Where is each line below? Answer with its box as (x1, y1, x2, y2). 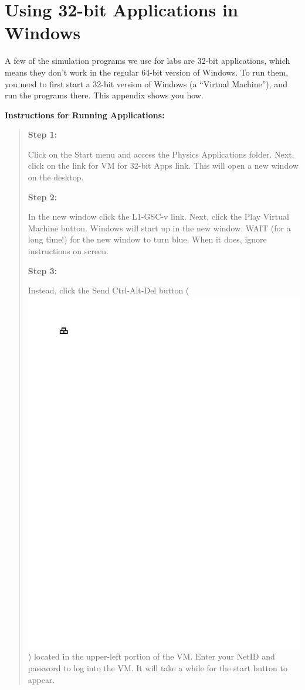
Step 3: (28, 264, 57, 276)
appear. (28, 673, 55, 685)
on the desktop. (28, 171, 84, 183)
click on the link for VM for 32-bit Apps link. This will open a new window (28, 159, 299, 172)
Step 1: (28, 128, 57, 141)
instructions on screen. (28, 245, 109, 257)
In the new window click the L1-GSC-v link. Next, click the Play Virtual (28, 210, 289, 223)
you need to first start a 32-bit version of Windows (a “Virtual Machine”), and (5, 77, 287, 90)
